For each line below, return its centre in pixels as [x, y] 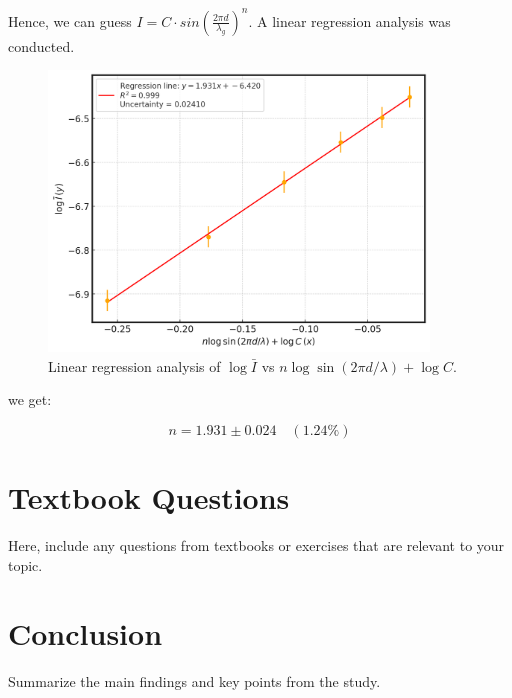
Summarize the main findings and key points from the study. [194, 681]
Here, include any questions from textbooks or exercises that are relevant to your [256, 545]
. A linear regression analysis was [349, 20]
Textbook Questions [149, 497]
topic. [25, 564]
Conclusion [85, 633]
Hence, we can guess [70, 20]
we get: [30, 399]
